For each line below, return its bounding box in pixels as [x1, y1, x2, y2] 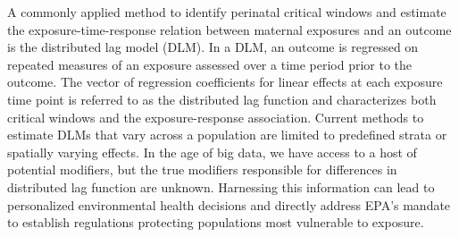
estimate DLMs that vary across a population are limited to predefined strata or [7, 125, 447, 144]
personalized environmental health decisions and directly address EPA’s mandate [7, 195, 451, 214]
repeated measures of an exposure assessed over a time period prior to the [7, 55, 413, 73]
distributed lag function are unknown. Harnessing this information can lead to [7, 177, 435, 196]
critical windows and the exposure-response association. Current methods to [7, 107, 424, 126]
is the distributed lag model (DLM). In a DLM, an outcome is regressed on [7, 38, 419, 56]
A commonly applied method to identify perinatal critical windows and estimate [7, 3, 446, 21]
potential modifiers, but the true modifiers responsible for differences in [7, 160, 397, 179]
